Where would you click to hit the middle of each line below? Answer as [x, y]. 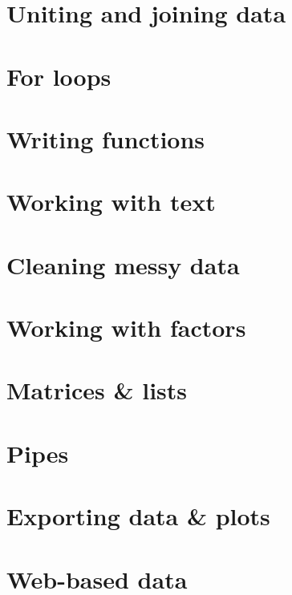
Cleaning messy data [123, 264]
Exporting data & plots [138, 516]
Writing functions [106, 138]
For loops [59, 76]
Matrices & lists [97, 390]
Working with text [111, 202]
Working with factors [126, 328]
